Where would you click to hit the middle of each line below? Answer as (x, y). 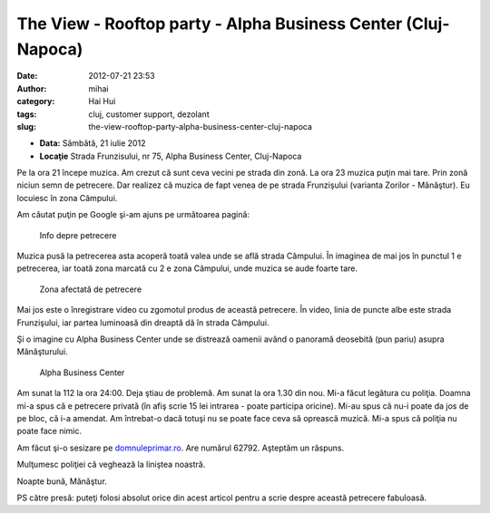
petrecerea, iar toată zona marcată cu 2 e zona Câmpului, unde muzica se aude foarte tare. (187, 268)
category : (36, 102)
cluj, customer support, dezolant (149, 114)
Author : (32, 88)
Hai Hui (102, 102)
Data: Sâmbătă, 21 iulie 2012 (93, 143)
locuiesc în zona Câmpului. (67, 198)
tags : (27, 114)
